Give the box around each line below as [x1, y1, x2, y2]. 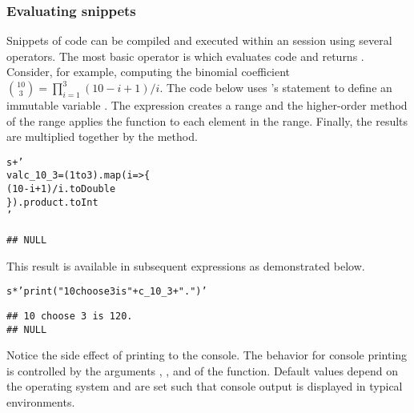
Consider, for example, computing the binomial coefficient [6, 63, 291, 80]
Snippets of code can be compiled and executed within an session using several [6, 32, 392, 49]
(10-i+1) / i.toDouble [6, 183, 116, 195]
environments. [6, 394, 75, 411]
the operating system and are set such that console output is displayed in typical [6, 378, 403, 395]
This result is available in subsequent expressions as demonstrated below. [6, 257, 365, 274]
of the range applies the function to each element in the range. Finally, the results [6, 112, 408, 129]
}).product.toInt [6, 196, 98, 208]
